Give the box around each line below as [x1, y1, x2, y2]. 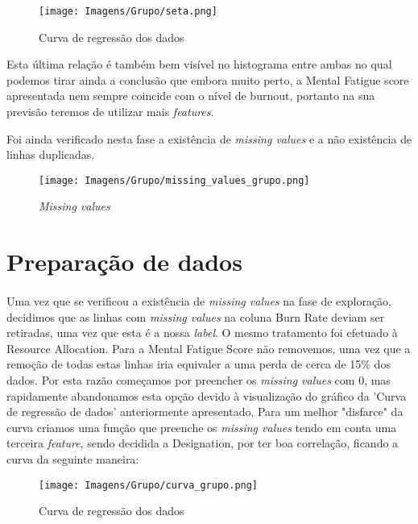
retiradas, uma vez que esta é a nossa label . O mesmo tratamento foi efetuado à [6, 324, 398, 341]
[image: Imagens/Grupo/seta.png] [39, 6, 217, 17]
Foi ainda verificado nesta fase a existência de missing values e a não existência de [6, 130, 412, 147]
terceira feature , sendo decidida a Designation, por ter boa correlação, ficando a [6, 435, 399, 451]
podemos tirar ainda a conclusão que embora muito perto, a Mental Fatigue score [6, 71, 409, 88]
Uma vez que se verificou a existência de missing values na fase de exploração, [6, 293, 391, 310]
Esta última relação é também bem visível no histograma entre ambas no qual [6, 56, 392, 73]
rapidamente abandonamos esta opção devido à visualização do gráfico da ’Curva [6, 387, 407, 404]
